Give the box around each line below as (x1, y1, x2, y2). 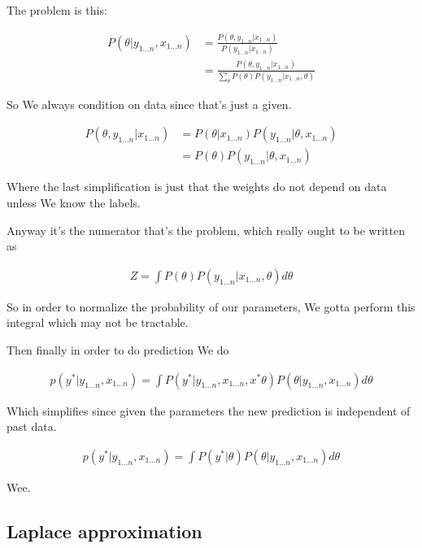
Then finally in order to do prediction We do (7, 341, 229, 359)
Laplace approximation (7, 518, 202, 543)
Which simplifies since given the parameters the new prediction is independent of (7, 402, 411, 419)
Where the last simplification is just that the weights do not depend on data (7, 178, 387, 195)
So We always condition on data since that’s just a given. (7, 95, 292, 112)
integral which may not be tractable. (7, 314, 189, 331)
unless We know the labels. (7, 194, 141, 211)
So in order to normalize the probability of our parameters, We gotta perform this (7, 298, 415, 315)
